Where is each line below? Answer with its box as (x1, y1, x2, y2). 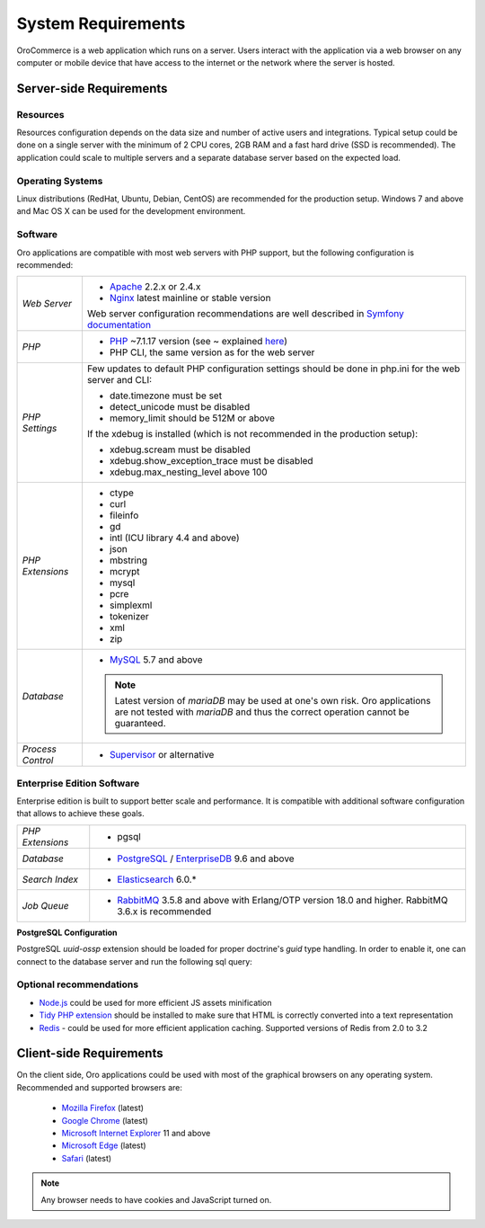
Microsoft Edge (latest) (61, 1140, 147, 1151)
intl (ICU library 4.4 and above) (109, 531, 240, 544)
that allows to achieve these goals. (16, 808, 145, 819)
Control (22, 754, 54, 767)
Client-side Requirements (16, 1046, 163, 1061)
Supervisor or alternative (109, 749, 215, 761)
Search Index (22, 873, 79, 885)
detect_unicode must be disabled (109, 401, 251, 414)
